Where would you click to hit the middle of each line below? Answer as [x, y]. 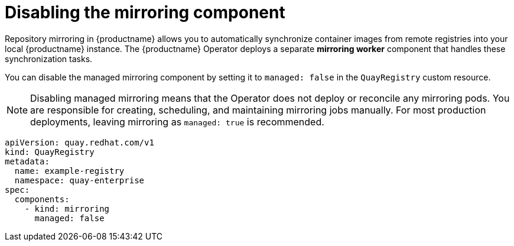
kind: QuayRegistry [50, 152]
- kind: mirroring [67, 208]
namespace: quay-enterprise [79, 180]
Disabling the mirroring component [145, 12]
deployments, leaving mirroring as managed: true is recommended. [177, 122]
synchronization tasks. [49, 59]
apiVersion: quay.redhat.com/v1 [79, 142]
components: [42, 199]
